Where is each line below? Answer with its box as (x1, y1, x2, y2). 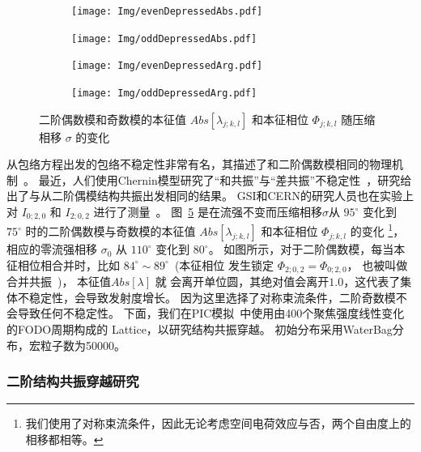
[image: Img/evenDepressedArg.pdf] (71, 60, 263, 72)
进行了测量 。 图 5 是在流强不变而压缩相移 (93, 203, 322, 220)
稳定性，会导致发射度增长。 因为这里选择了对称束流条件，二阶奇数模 (28, 288, 396, 305)
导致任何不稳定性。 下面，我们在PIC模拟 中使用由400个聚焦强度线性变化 (17, 305, 405, 322)
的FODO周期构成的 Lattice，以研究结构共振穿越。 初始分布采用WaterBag (6, 320, 393, 337)
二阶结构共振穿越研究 (6, 371, 139, 391)
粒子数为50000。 (40, 336, 125, 353)
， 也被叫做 (347, 256, 408, 273)
